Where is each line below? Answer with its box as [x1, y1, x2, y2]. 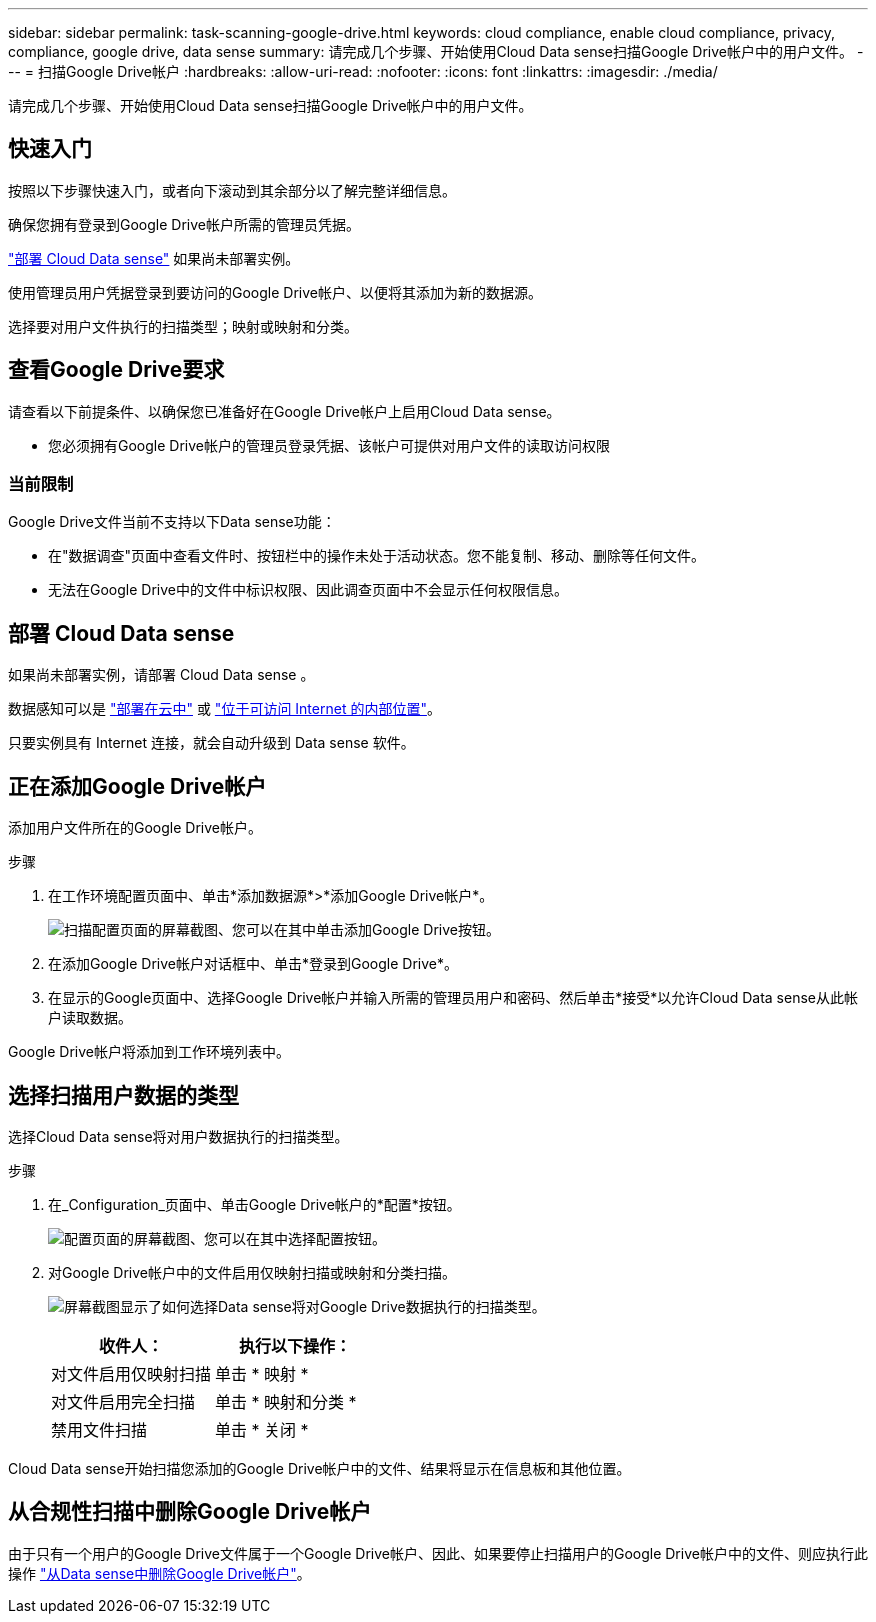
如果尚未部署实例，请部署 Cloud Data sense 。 [8, 666, 315, 684]
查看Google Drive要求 [8, 357, 225, 383]
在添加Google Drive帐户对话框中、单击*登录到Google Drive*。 [48, 955, 458, 973]
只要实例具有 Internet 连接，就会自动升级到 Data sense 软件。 [8, 734, 415, 752]
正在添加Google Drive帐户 [8, 773, 267, 799]
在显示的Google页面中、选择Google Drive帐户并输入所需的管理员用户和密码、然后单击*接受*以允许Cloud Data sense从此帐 [48, 989, 858, 1007]
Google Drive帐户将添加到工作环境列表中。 [8, 1043, 290, 1061]
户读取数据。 [48, 1009, 132, 1027]
